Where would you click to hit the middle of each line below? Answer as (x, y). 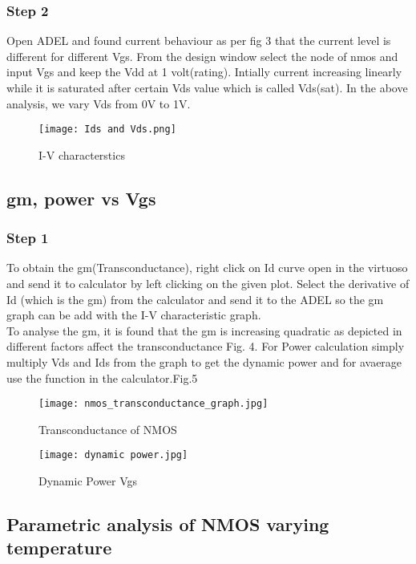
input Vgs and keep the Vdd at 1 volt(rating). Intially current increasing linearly (204, 72)
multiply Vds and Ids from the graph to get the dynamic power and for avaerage (204, 362)
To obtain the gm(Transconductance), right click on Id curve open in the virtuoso (207, 268)
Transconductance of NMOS (108, 429)
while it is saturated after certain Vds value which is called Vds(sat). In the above (207, 87)
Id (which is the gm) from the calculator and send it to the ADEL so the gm (195, 299)
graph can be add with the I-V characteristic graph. (134, 315)
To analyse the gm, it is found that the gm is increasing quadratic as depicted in (204, 330)
